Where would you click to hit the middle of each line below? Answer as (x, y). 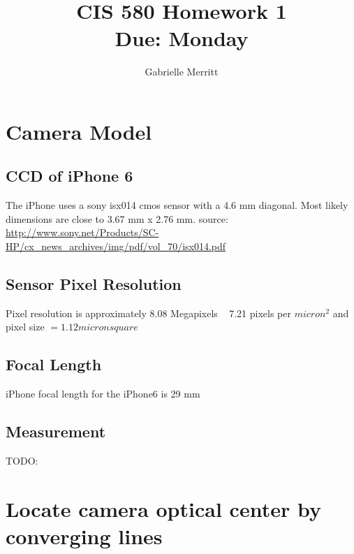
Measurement (56, 431)
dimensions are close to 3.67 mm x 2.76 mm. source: (117, 218)
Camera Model (79, 131)
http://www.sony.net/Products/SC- (82, 232)
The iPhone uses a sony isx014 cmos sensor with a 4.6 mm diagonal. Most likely (177, 205)
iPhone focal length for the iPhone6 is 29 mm (103, 394)
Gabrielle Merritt (182, 72)
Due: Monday (182, 38)
